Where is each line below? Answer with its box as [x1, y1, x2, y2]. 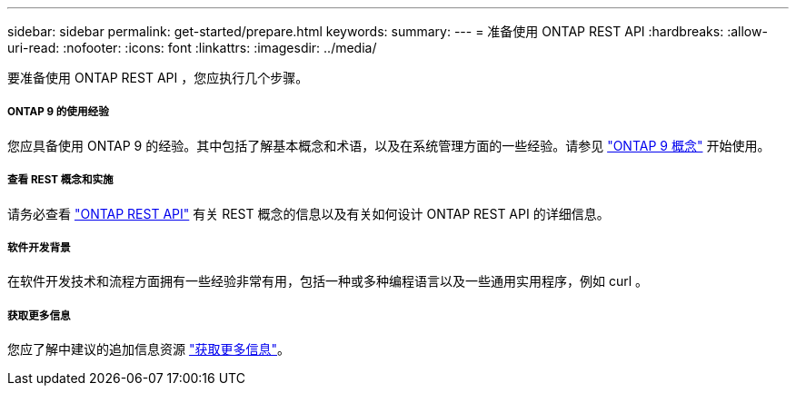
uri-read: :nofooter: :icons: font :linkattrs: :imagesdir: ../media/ [7, 40, 377, 55]
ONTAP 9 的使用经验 [7, 105, 109, 119]
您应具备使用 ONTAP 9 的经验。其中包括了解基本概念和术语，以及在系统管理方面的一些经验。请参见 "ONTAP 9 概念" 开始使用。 [7, 137, 771, 153]
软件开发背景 [7, 241, 71, 254]
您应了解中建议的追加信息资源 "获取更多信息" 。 [7, 341, 290, 358]
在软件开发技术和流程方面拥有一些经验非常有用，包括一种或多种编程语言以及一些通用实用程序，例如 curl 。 [7, 273, 649, 290]
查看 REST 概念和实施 [7, 173, 114, 187]
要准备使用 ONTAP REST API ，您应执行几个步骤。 [7, 70, 309, 85]
